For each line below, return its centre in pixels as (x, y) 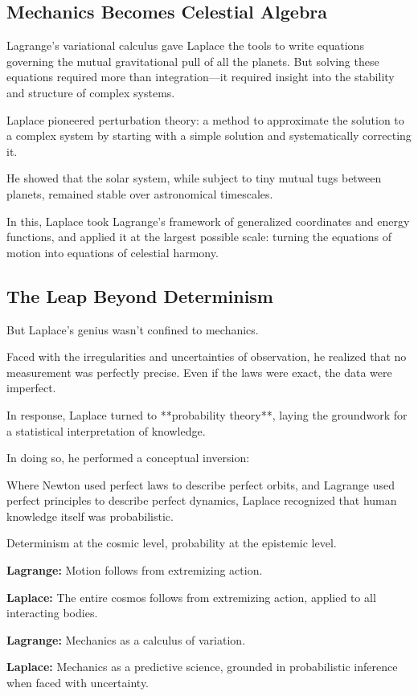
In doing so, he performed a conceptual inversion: (128, 458)
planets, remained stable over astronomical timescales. (140, 193)
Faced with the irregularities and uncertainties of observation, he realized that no (207, 356)
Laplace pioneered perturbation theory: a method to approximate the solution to (205, 119)
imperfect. (31, 388)
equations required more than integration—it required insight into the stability (201, 77)
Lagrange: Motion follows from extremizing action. (135, 570)
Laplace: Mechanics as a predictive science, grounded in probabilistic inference (202, 667)
